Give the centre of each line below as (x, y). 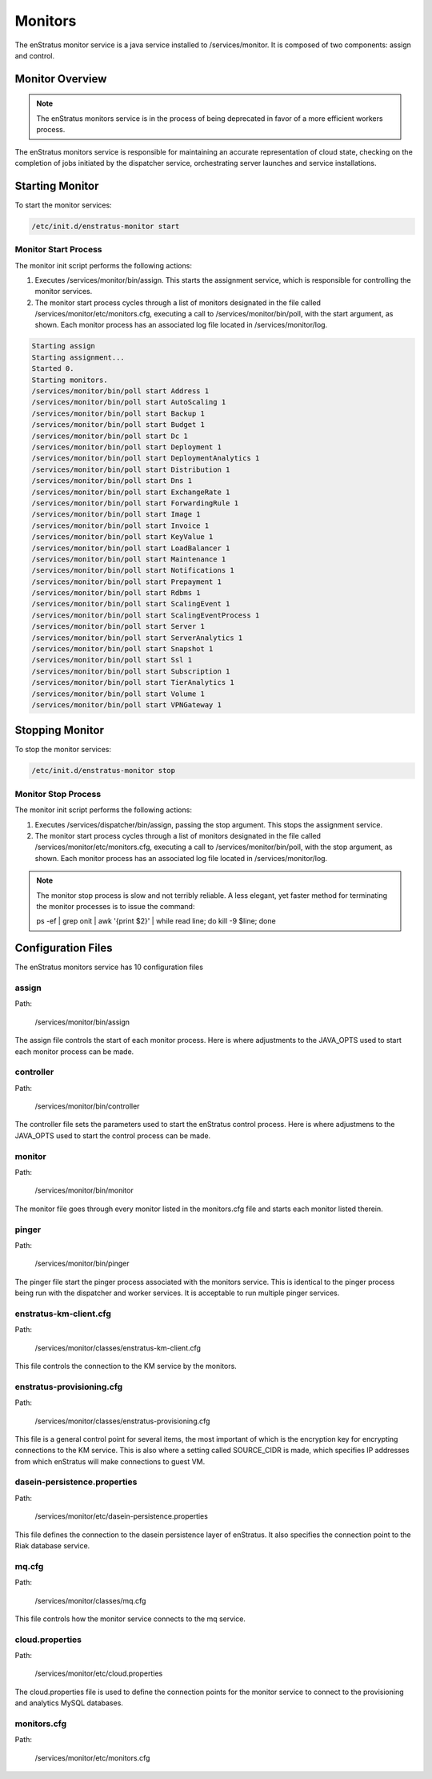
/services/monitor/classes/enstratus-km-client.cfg (118, 1348)
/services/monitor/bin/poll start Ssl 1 (112, 660)
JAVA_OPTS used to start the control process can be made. (113, 1135)
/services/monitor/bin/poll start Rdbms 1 (116, 593)
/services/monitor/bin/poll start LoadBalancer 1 (131, 548)
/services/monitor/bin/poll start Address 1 (120, 391)
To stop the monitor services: (63, 750)
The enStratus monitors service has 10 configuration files (109, 967)
